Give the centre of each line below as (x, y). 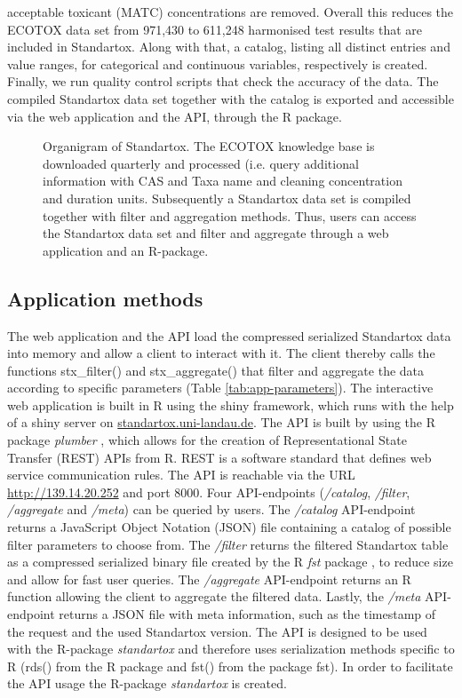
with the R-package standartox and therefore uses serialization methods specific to (231, 649)
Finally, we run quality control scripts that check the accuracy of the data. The (223, 81)
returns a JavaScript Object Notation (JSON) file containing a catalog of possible (229, 527)
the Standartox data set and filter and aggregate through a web (216, 233)
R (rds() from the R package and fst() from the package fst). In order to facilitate (230, 666)
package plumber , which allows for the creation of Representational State (207, 440)
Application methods (105, 298)
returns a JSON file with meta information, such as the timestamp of (247, 614)
